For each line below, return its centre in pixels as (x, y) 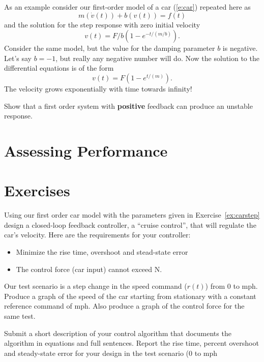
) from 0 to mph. (231, 286)
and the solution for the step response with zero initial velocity (102, 24)
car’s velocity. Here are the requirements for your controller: (97, 235)
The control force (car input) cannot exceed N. (89, 269)
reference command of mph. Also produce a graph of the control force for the (124, 306)
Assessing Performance (86, 150)
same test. (20, 316)
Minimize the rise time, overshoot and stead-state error (102, 252)
